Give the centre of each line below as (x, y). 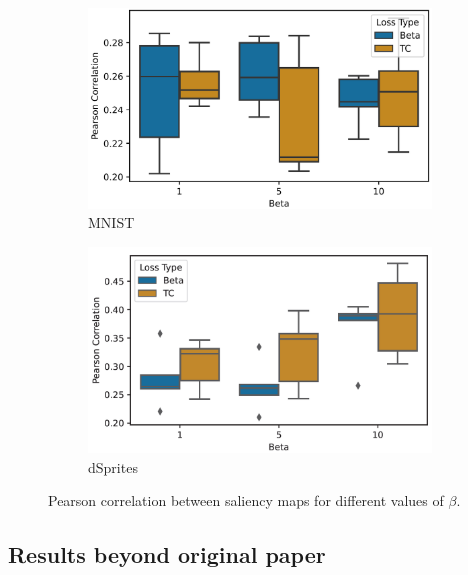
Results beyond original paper (167, 554)
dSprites (113, 466)
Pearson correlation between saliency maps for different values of (246, 500)
